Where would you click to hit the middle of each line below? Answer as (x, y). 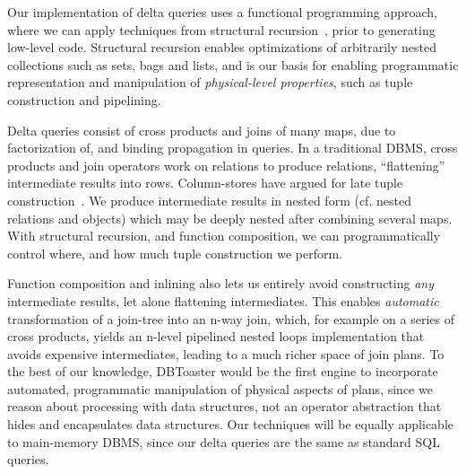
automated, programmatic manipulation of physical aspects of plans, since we (220, 388)
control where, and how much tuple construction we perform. (175, 253)
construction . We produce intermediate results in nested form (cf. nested (209, 200)
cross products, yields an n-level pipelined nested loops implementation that (216, 336)
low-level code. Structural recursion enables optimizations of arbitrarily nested (222, 47)
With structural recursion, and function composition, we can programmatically (224, 236)
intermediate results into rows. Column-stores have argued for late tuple (205, 183)
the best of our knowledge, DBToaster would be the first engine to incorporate (223, 371)
